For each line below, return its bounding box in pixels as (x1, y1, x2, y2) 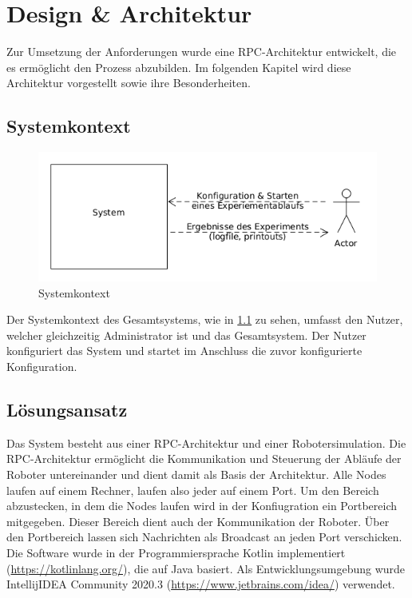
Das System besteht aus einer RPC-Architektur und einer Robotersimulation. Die (6, 434, 406, 451)
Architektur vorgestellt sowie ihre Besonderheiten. (6, 74, 251, 91)
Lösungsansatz (6, 397, 128, 421)
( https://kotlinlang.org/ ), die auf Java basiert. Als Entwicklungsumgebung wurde (6, 560, 406, 576)
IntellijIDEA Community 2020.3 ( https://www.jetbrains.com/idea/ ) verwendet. (6, 576, 395, 592)
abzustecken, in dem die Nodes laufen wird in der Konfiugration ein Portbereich (6, 497, 398, 514)
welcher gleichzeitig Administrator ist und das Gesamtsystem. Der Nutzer (6, 326, 366, 343)
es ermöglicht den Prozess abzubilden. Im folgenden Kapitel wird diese (6, 58, 351, 75)
